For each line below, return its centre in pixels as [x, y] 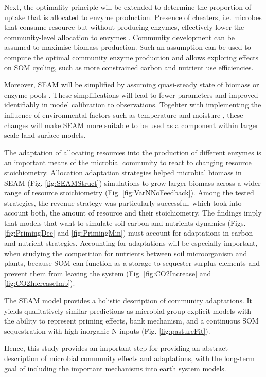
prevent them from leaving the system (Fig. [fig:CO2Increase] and [108, 273]
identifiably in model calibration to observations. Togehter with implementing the [133, 105]
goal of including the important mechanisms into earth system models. [115, 368]
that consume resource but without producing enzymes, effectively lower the [124, 27]
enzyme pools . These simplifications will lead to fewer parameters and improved [131, 94]
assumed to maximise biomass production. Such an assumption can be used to [128, 47]
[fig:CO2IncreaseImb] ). [40, 283]
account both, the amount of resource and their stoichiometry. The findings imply [133, 213]
